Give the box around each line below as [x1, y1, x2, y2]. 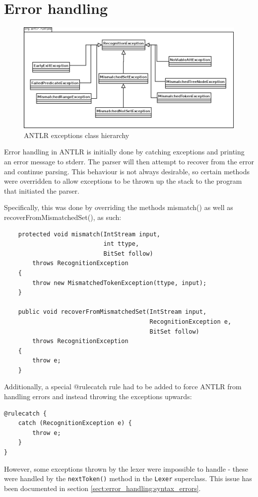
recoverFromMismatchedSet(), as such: [4, 212, 122, 222]
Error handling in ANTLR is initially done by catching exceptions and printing [4, 146, 245, 157]
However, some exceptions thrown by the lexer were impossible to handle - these [4, 463, 249, 474]
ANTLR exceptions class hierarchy [24, 130, 129, 140]
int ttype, [103, 240, 139, 248]
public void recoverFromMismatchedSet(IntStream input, [18, 308, 207, 316]
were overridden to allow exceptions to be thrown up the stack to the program [4, 176, 242, 186]
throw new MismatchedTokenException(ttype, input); [32, 279, 207, 286]
